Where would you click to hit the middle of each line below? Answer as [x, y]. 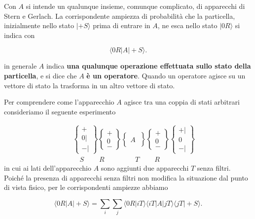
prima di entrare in [122, 25]
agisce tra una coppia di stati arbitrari [182, 102]
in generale [20, 66]
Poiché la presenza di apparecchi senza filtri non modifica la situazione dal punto [126, 177]
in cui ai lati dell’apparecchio [48, 168]
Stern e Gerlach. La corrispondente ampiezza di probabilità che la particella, [120, 16]
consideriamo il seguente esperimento [60, 111]
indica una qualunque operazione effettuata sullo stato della [148, 66]
